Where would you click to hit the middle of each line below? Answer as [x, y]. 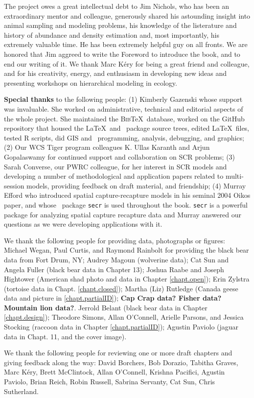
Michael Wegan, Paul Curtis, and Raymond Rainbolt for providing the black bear [127, 250]
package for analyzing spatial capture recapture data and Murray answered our [123, 214]
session [14, 185]
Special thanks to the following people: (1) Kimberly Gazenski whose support [123, 99]
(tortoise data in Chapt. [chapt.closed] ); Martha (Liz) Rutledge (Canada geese [121, 288]
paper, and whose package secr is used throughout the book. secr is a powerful [126, 204]
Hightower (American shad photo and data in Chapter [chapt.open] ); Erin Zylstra [127, 279]
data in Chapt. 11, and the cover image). [65, 336]
